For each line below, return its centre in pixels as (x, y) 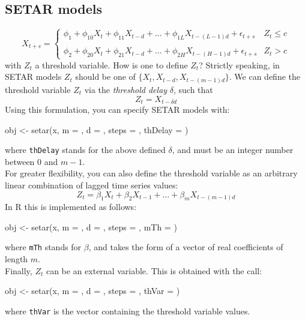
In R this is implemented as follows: (71, 207)
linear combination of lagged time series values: (92, 185)
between (20, 161)
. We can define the (264, 76)
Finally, (19, 270)
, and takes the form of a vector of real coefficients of (186, 247)
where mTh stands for (43, 247)
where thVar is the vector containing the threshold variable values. (128, 310)
